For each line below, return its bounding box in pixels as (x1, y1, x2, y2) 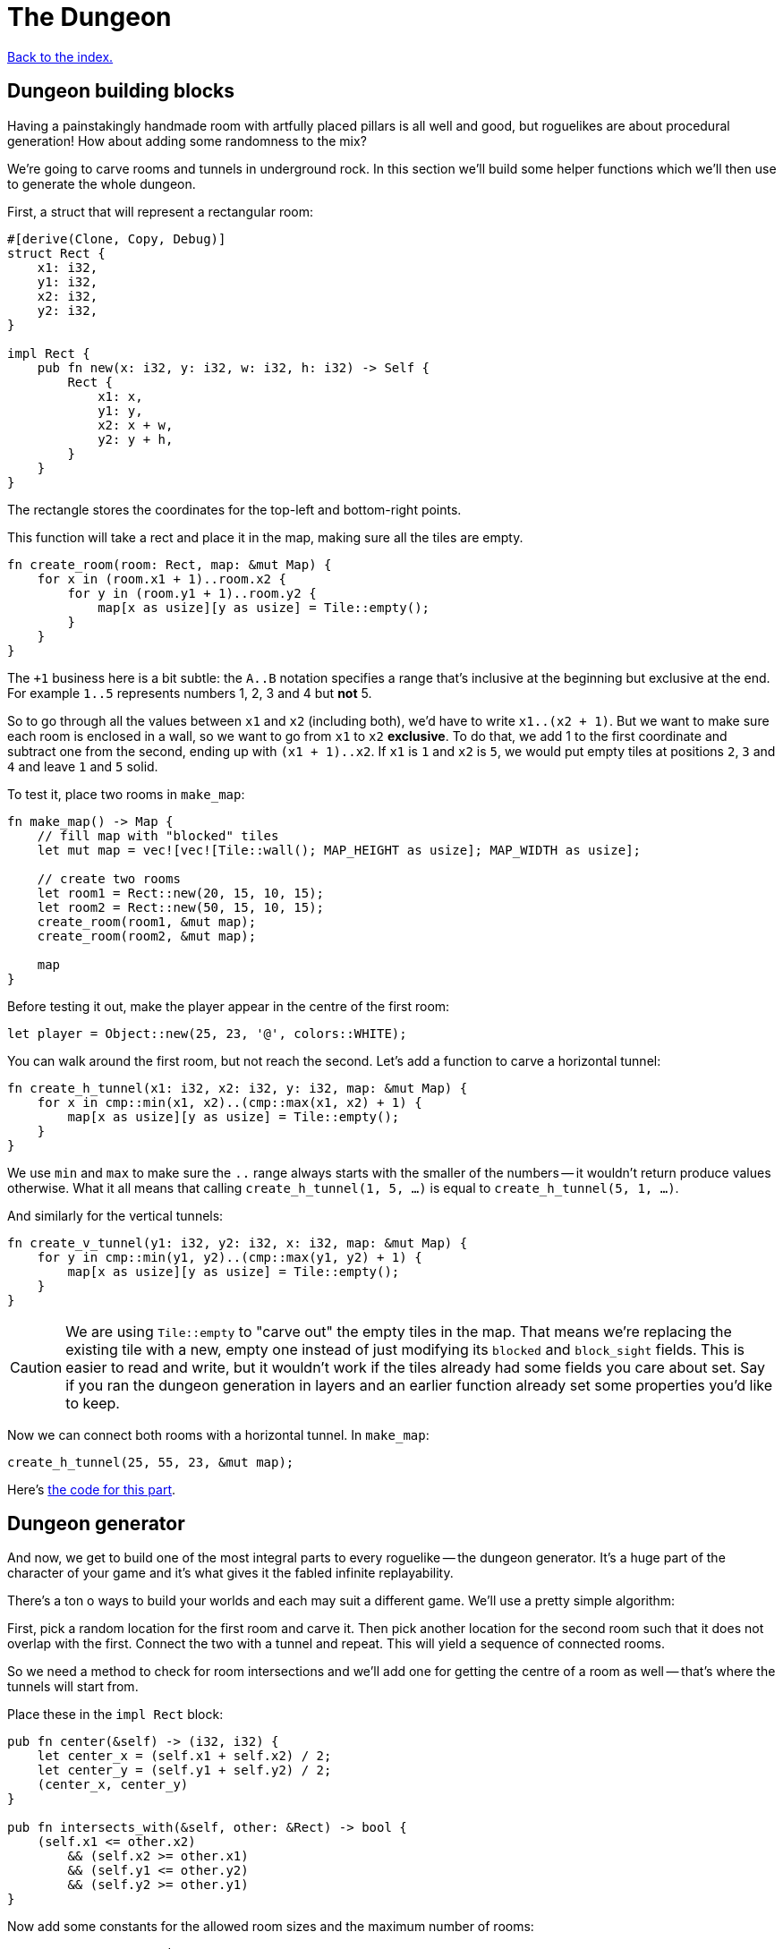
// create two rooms (37, 871, 181, 886)
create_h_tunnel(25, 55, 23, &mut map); (7, 1454, 294, 1469)
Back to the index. (7, 48, 114, 64)
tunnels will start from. (7, 1679, 139, 1695)
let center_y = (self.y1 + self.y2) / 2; (37, 1763, 332, 1778)
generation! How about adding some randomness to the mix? (7, 132, 367, 149)
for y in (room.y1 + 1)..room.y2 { (67, 585, 317, 600)
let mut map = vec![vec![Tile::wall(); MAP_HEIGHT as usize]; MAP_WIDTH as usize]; (37, 842, 642, 857)
